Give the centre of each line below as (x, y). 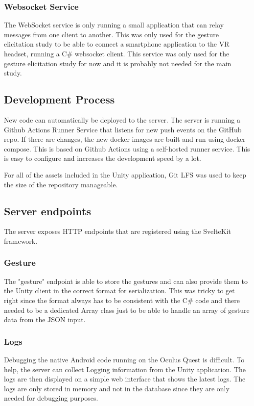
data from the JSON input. (45, 319)
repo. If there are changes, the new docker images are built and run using (114, 139)
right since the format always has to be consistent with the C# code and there (122, 300)
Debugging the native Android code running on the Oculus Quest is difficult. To (124, 359)
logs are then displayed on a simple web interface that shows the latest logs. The (125, 379)
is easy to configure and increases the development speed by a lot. (103, 158)
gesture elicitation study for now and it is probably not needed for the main (118, 63)
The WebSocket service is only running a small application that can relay (114, 25)
